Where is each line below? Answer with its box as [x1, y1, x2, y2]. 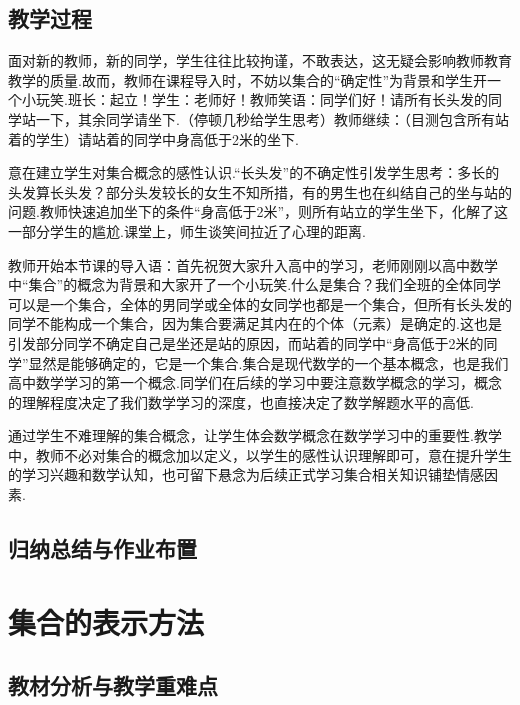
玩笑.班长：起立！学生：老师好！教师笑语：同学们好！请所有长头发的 [35, 89, 488, 110]
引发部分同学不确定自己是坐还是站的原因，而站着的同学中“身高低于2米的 [8, 332, 484, 353]
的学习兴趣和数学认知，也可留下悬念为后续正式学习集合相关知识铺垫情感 [8, 464, 484, 485]
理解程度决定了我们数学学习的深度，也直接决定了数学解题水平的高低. [21, 391, 474, 412]
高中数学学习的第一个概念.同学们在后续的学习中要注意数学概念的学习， [8, 372, 474, 393]
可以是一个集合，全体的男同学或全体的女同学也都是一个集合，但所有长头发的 [8, 293, 512, 314]
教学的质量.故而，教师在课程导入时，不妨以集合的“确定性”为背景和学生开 [8, 69, 488, 90]
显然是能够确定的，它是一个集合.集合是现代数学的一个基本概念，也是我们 [28, 352, 509, 373]
